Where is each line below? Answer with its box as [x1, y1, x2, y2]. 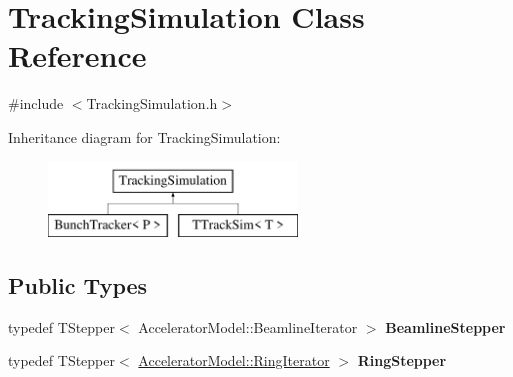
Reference [8, 35, 147, 76]
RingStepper [357, 350, 447, 371]
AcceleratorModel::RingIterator [138, 350, 330, 371]
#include [8, 93, 64, 114]
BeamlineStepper [385, 316, 506, 337]
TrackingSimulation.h [86, 93, 218, 114]
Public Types [8, 270, 148, 301]
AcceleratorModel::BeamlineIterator [138, 316, 358, 337]
